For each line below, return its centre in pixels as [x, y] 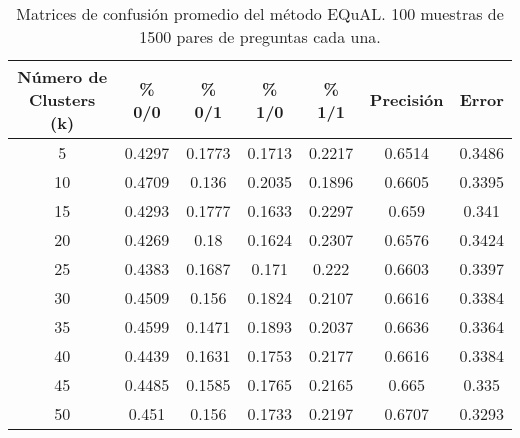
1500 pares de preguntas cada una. [260, 36]
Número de [62, 76]
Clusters [62, 99]
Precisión [406, 99]
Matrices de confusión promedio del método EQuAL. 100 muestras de [260, 13]
